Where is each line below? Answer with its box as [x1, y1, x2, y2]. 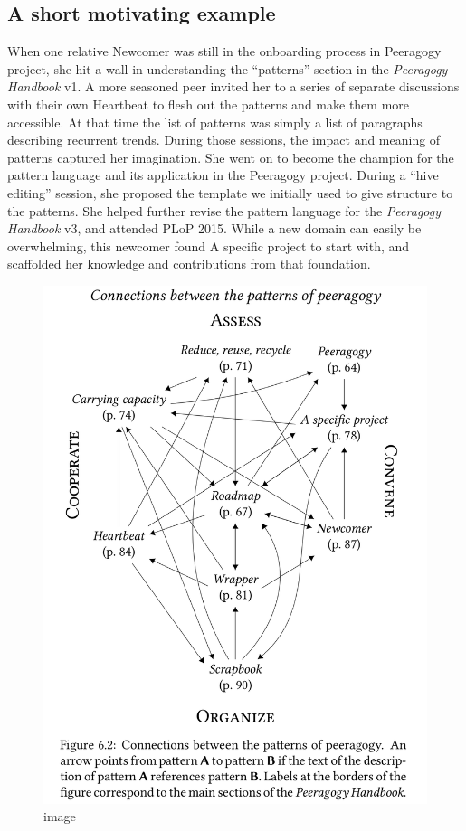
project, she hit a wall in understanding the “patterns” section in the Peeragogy [7, 59, 448, 78]
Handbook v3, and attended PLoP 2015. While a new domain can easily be [7, 219, 422, 238]
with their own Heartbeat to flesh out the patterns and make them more [7, 94, 410, 113]
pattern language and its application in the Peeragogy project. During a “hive [7, 165, 439, 184]
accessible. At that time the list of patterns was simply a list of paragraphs [7, 112, 423, 131]
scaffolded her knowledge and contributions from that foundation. [7, 254, 371, 273]
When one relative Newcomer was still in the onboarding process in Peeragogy [7, 42, 442, 61]
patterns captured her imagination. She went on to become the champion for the [7, 147, 454, 166]
